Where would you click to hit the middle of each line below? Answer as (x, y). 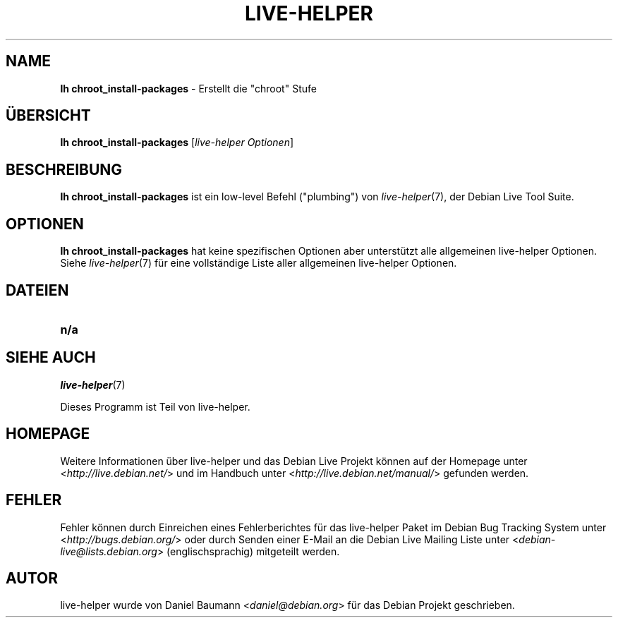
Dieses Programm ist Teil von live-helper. (155, 406)
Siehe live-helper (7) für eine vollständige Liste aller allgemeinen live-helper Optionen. (259, 263)
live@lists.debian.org (109, 551)
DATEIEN (37, 290)
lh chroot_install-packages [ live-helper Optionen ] (177, 143)
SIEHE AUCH (51, 358)
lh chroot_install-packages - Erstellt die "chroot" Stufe (188, 88)
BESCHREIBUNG (64, 169)
